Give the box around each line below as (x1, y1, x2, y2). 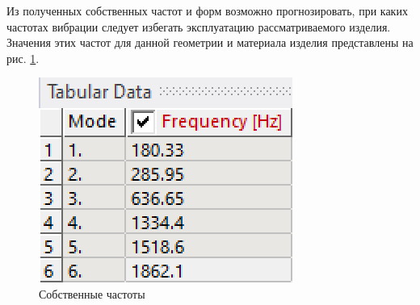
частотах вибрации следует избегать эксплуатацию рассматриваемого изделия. (6, 18, 391, 35)
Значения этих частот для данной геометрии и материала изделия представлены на (6, 34, 414, 51)
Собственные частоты (39, 285, 145, 302)
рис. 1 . (6, 49, 40, 66)
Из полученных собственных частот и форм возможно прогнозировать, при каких (6, 2, 408, 19)
